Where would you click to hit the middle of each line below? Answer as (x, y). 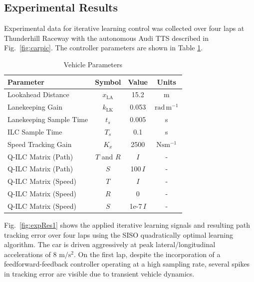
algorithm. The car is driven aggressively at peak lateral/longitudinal (110, 244)
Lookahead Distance (38, 94)
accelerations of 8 (30, 254)
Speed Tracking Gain (40, 144)
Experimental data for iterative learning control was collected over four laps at (124, 28)
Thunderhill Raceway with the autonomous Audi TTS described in (106, 38)
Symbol (108, 81)
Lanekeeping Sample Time (48, 119)
